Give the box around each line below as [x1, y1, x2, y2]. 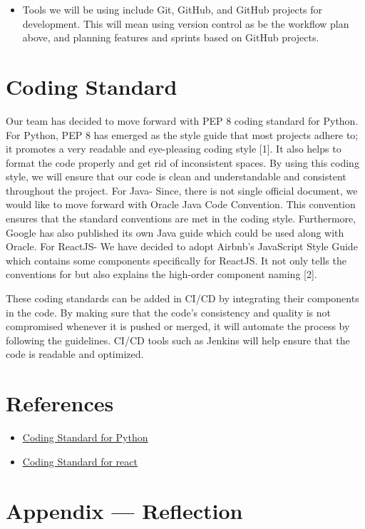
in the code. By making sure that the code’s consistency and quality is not [6, 304, 331, 319]
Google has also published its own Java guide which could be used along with [6, 225, 344, 240]
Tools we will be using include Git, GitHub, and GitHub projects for [22, 2, 323, 16]
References [6, 389, 114, 418]
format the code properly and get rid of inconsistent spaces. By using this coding [6, 155, 359, 170]
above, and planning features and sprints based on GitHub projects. [22, 30, 319, 45]
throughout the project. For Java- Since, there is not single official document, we [6, 183, 358, 197]
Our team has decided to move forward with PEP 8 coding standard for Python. [6, 113, 359, 128]
